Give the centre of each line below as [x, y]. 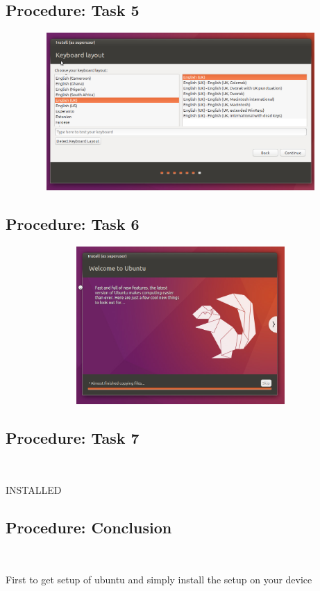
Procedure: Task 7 [73, 437]
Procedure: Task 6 [73, 223]
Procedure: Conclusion [89, 527]
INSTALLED [34, 489]
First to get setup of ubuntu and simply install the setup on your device [159, 580]
